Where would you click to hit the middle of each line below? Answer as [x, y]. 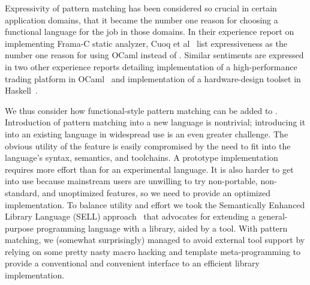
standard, [22, 192]
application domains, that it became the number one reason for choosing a [142, 19]
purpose [19, 228]
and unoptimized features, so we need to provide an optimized [156, 192]
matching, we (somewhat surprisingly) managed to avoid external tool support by [155, 240]
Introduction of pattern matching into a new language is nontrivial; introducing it [155, 122]
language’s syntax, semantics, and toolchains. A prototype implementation [142, 157]
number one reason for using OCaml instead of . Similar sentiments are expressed [154, 55]
